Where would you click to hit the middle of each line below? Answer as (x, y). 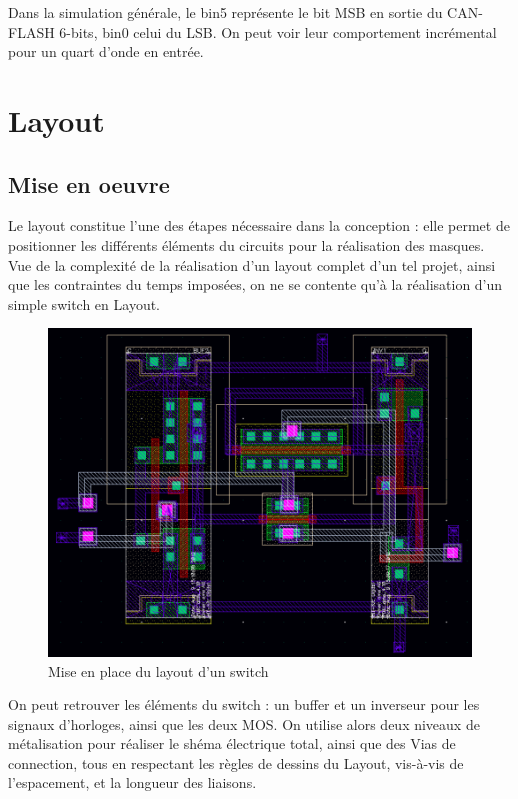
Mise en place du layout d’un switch (158, 670)
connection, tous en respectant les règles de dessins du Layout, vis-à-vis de (236, 762)
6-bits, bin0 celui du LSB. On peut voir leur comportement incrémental (278, 31)
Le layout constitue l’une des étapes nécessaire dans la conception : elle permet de (259, 225)
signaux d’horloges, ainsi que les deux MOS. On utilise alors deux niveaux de (244, 723)
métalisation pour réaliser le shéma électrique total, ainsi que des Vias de (232, 743)
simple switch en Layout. (84, 303)
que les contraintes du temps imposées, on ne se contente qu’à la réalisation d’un (255, 284)
